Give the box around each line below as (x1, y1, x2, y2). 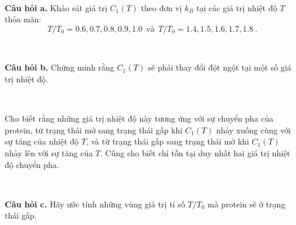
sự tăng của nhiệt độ (5, 135, 79, 147)
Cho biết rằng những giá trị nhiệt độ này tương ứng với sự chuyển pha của (5, 112, 274, 125)
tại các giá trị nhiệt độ (196, 1, 277, 14)
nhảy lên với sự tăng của (5, 146, 93, 159)
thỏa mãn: (5, 13, 42, 25)
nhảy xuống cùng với (216, 123, 291, 136)
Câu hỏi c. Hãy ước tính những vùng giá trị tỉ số (5, 197, 185, 210)
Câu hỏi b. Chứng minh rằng (5, 61, 114, 73)
